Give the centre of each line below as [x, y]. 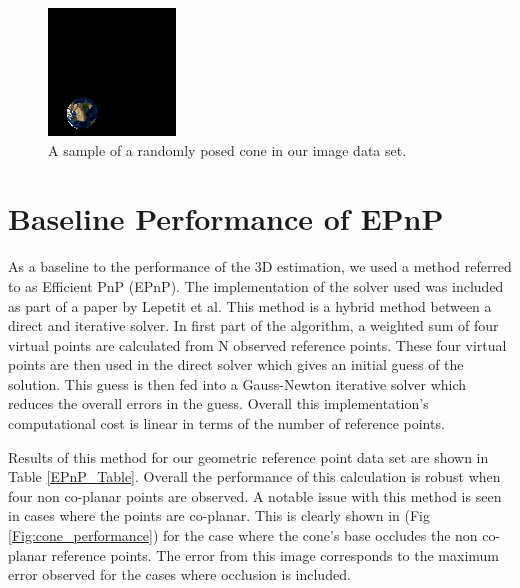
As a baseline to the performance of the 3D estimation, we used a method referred [260, 266]
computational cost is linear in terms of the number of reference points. [226, 423]
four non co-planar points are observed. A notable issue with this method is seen [255, 495]
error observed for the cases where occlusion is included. [179, 574]
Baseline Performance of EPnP [226, 218]
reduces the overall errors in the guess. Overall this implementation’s [218, 403]
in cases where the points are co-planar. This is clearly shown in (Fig [219, 515]
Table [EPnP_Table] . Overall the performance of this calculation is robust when [254, 476]
